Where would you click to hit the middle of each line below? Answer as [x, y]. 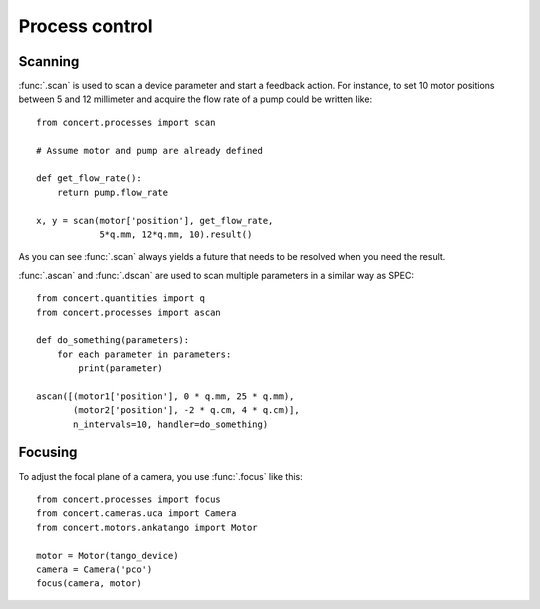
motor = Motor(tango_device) [107, 555]
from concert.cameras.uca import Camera [136, 513]
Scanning [49, 61]
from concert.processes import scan [126, 122]
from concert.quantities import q [120, 298]
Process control [85, 26]
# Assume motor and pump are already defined [150, 150]
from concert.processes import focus [129, 499]
